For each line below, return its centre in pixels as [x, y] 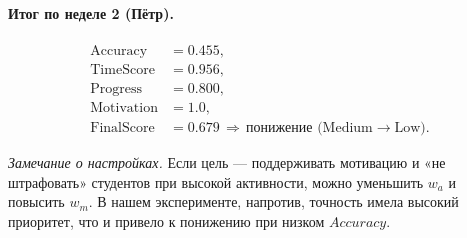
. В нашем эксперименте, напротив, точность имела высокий [273, 201]
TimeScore [122, 69]
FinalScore [122, 127]
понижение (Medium [309, 127]
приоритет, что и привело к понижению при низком [166, 220]
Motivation [124, 107]
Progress [116, 88]
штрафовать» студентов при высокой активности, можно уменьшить [216, 181]
